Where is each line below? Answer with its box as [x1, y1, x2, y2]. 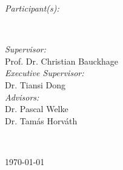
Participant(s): [5, 2, 59, 14]
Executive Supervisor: [5, 66, 84, 79]
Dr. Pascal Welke [5, 102, 68, 115]
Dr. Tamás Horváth [5, 114, 78, 127]
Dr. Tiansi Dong [5, 78, 66, 91]
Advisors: [5, 90, 39, 103]
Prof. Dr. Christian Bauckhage [5, 54, 119, 67]
